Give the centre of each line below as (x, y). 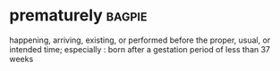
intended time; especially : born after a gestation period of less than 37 (140, 49)
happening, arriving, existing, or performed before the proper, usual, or (140, 40)
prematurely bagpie (78, 16)
